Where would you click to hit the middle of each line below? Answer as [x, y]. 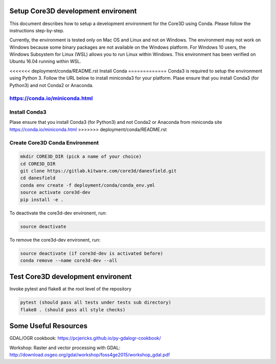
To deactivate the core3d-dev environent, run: [58, 213]
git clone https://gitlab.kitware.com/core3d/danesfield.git [98, 171]
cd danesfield [38, 178]
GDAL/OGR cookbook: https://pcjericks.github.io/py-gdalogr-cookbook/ [85, 338]
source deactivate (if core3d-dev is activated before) [92, 253]
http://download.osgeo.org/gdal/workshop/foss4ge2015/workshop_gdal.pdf [90, 355]
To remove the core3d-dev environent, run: [55, 240]
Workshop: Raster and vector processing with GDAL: [65, 348]
